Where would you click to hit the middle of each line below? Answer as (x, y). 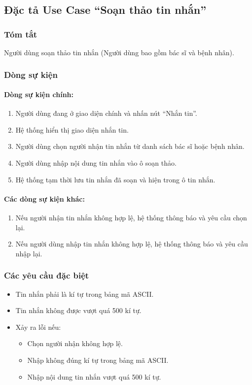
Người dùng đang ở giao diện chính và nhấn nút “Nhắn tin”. (106, 113)
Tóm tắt (21, 34)
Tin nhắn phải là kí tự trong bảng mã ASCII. (85, 294)
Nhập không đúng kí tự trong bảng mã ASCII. (98, 360)
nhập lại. (29, 253)
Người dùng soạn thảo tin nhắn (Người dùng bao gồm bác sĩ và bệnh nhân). (119, 52)
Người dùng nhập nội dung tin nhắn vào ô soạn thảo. (96, 163)
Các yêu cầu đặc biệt (47, 275)
